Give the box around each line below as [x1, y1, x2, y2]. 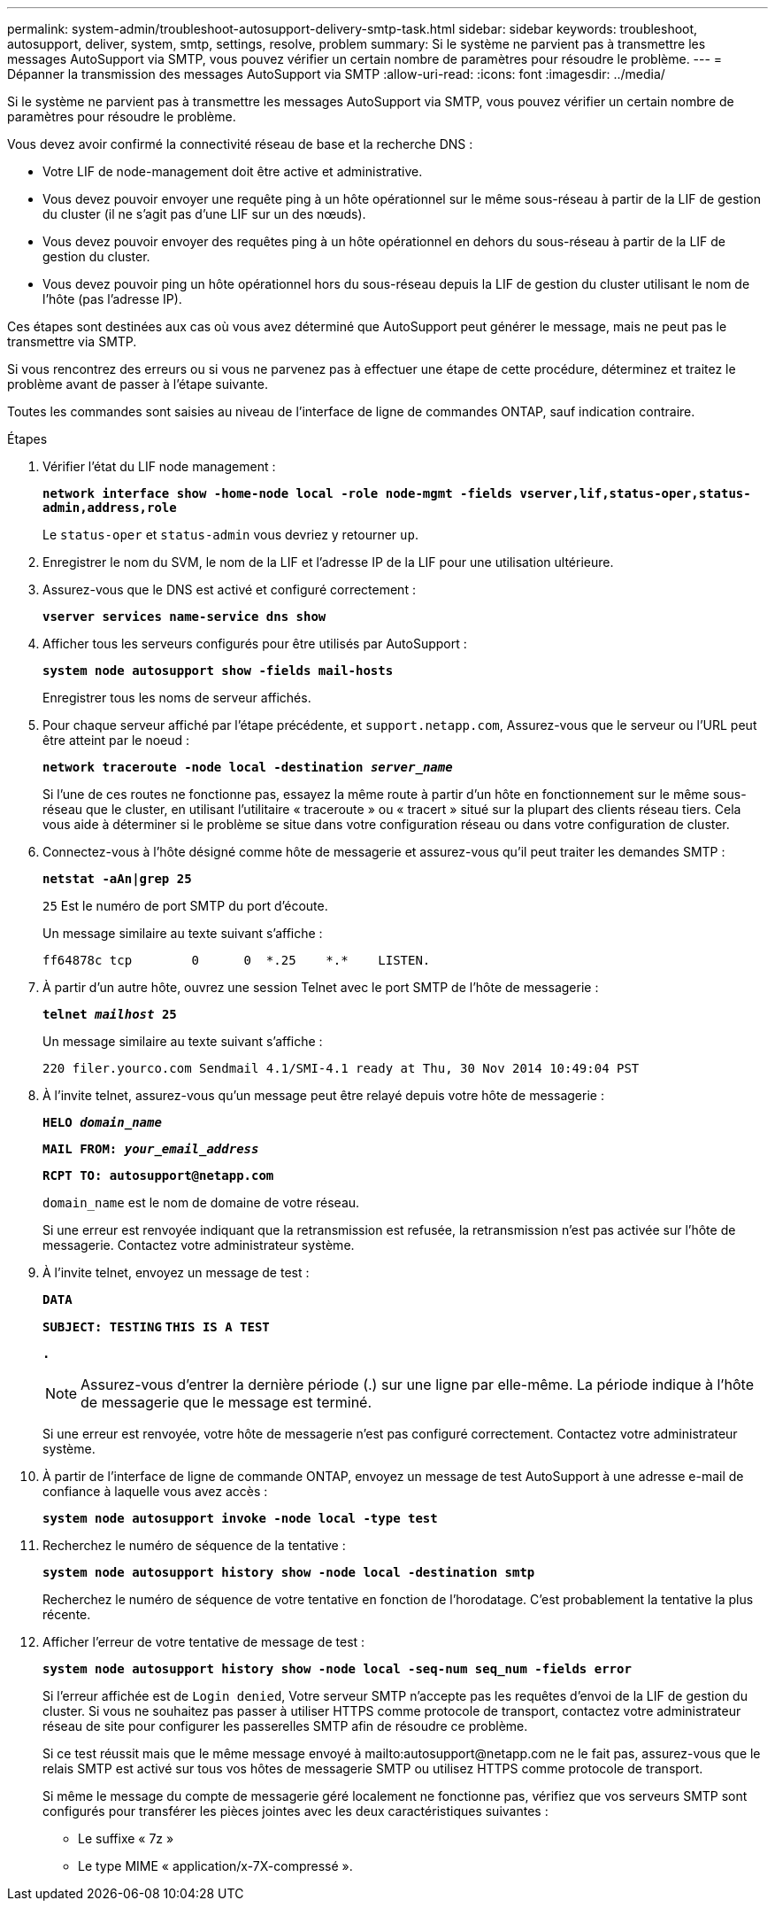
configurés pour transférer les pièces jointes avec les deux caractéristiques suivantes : [42, 1803, 549, 1819]
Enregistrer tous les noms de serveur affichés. [42, 690, 311, 705]
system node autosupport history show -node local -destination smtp [42, 1565, 535, 1579]
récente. [42, 1607, 91, 1622]
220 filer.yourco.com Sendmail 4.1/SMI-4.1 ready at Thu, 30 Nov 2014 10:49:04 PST [42, 1061, 640, 1075]
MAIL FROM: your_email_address [42, 1142, 259, 1156]
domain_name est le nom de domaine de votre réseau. [42, 1195, 360, 1210]
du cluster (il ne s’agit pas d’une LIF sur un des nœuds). [42, 206, 366, 221]
